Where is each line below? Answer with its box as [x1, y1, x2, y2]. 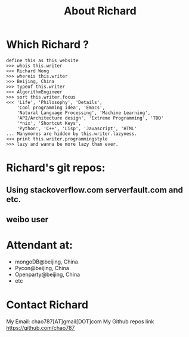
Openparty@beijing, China [14, 271, 80, 278]
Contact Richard [6, 298, 88, 312]
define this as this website [6, 57, 79, 63]
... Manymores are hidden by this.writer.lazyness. [6, 130, 137, 137]
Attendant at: [6, 238, 73, 252]
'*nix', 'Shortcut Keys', [17, 120, 82, 126]
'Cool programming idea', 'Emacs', [17, 105, 106, 111]
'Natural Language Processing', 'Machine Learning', [17, 109, 151, 116]
